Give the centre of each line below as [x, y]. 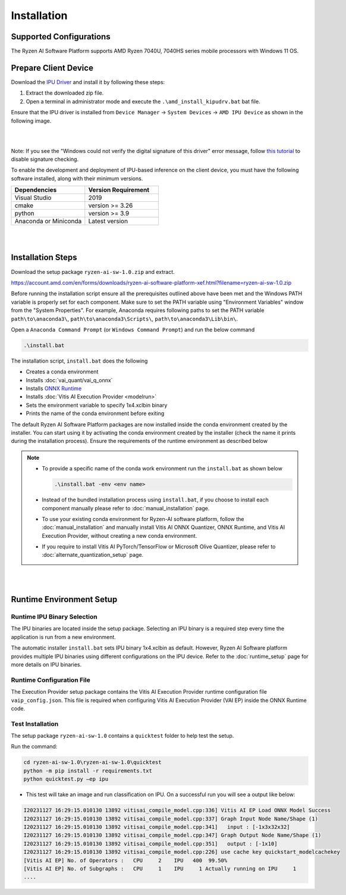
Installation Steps [44, 258]
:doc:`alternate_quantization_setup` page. [93, 555]
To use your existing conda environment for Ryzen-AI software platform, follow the [143, 519]
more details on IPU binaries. [46, 665]
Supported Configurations [61, 37]
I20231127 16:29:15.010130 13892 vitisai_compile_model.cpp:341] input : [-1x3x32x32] [157, 827]
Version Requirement [119, 190]
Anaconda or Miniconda [48, 222]
